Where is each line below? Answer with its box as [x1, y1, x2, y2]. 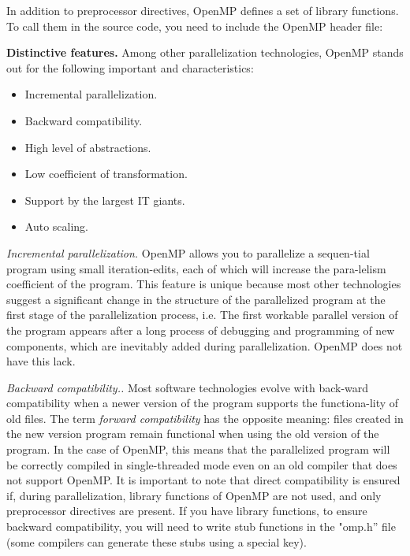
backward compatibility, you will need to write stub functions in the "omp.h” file [6, 518, 396, 535]
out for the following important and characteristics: [6, 59, 254, 76]
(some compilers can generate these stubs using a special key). [6, 533, 307, 550]
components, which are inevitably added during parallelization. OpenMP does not [6, 337, 403, 354]
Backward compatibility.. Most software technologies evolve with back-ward [6, 379, 369, 395]
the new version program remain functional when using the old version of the [6, 425, 379, 442]
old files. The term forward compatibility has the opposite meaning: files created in [6, 410, 404, 426]
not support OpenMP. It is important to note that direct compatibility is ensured [6, 472, 401, 488]
